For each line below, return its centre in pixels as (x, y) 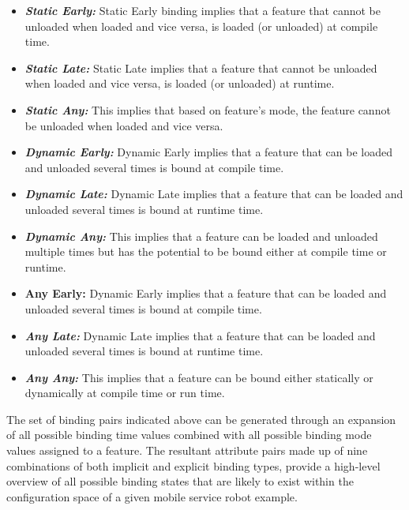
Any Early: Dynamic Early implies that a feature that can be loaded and (206, 293)
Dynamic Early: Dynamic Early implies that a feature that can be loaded (208, 152)
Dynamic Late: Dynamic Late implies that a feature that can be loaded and (214, 194)
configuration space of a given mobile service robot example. (152, 496)
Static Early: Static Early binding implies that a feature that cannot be (203, 10)
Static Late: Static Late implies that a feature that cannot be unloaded (201, 67)
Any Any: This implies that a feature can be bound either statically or (199, 377)
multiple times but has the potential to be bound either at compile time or (206, 251)
